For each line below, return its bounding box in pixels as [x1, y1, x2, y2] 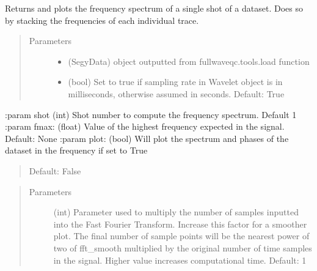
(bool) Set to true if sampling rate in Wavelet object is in [68, 75, 283, 88]
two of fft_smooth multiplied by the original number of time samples [53, 241, 312, 254]
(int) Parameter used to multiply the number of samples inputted [53, 206, 299, 218]
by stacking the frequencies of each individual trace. [5, 13, 199, 26]
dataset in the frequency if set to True [5, 144, 148, 157]
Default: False [29, 164, 81, 177]
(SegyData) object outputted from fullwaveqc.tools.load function [68, 54, 310, 67]
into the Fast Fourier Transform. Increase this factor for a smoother [53, 217, 307, 230]
